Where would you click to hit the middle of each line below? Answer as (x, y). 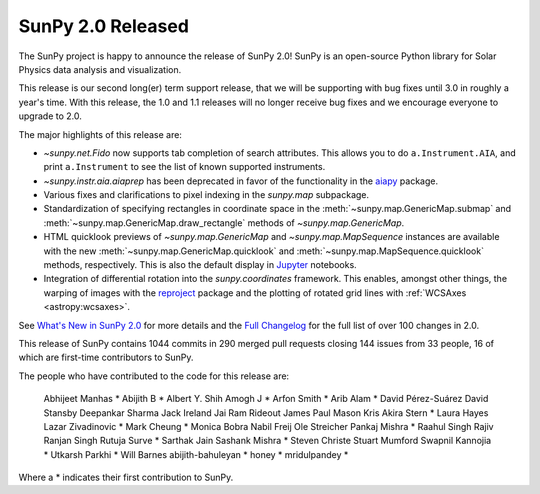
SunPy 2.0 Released (104, 26)
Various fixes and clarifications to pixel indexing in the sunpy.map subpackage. (206, 195)
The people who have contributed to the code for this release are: (154, 376)
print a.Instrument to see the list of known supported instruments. (184, 167)
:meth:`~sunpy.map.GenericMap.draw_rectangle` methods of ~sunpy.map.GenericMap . (224, 222)
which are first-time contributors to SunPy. (106, 357)
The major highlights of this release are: (100, 134)
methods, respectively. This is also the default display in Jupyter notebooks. (200, 265)
